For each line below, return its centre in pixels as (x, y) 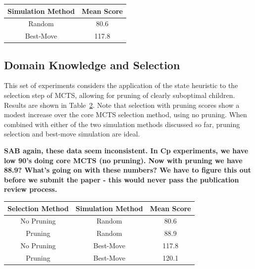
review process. (31, 189)
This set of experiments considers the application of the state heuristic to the (121, 85)
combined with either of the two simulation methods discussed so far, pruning (122, 124)
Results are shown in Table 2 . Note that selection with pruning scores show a (122, 105)
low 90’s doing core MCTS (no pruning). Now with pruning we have (123, 160)
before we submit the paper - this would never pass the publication (122, 179)
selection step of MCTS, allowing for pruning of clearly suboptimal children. (120, 95)
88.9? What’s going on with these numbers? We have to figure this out (127, 170)
